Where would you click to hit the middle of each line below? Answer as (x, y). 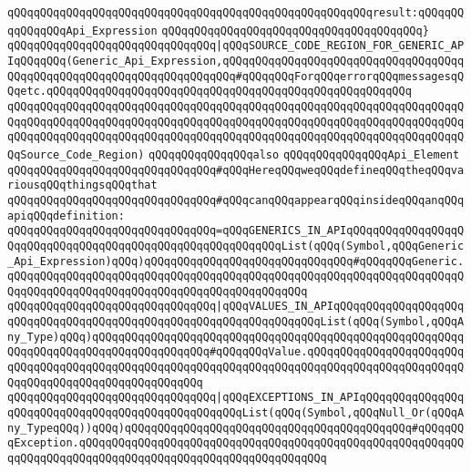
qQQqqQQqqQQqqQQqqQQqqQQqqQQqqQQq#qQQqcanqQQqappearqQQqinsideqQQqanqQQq (236, 200)
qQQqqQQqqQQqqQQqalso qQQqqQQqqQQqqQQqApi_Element (304, 154)
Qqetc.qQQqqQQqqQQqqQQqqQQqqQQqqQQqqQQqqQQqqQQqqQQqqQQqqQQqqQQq (210, 92)
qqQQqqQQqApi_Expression (82, 31)
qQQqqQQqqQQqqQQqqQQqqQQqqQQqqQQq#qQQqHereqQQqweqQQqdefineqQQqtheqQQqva (236, 170)
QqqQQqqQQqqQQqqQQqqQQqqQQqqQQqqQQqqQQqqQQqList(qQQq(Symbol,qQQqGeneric (236, 246)
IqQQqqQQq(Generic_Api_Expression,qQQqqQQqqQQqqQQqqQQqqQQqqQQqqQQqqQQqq (236, 61)
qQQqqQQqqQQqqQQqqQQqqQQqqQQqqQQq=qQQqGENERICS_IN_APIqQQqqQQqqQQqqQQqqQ (236, 231)
